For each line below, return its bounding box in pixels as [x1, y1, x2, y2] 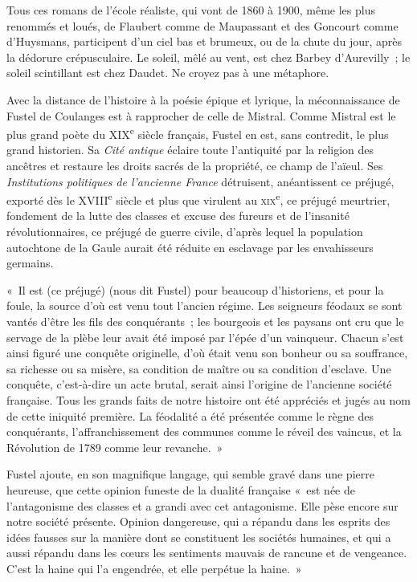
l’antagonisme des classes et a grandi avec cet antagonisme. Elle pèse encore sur [6, 497, 399, 514]
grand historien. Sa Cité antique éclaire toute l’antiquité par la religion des [6, 141, 374, 158]
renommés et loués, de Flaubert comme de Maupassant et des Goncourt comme [6, 17, 399, 34]
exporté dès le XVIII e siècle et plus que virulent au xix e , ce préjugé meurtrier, [6, 189, 390, 208]
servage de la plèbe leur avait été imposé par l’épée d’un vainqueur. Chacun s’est [6, 328, 404, 345]
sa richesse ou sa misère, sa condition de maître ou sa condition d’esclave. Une [6, 360, 391, 376]
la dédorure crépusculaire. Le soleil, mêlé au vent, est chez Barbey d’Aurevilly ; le [6, 48, 411, 65]
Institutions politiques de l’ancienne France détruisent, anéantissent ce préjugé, [6, 173, 395, 189]
